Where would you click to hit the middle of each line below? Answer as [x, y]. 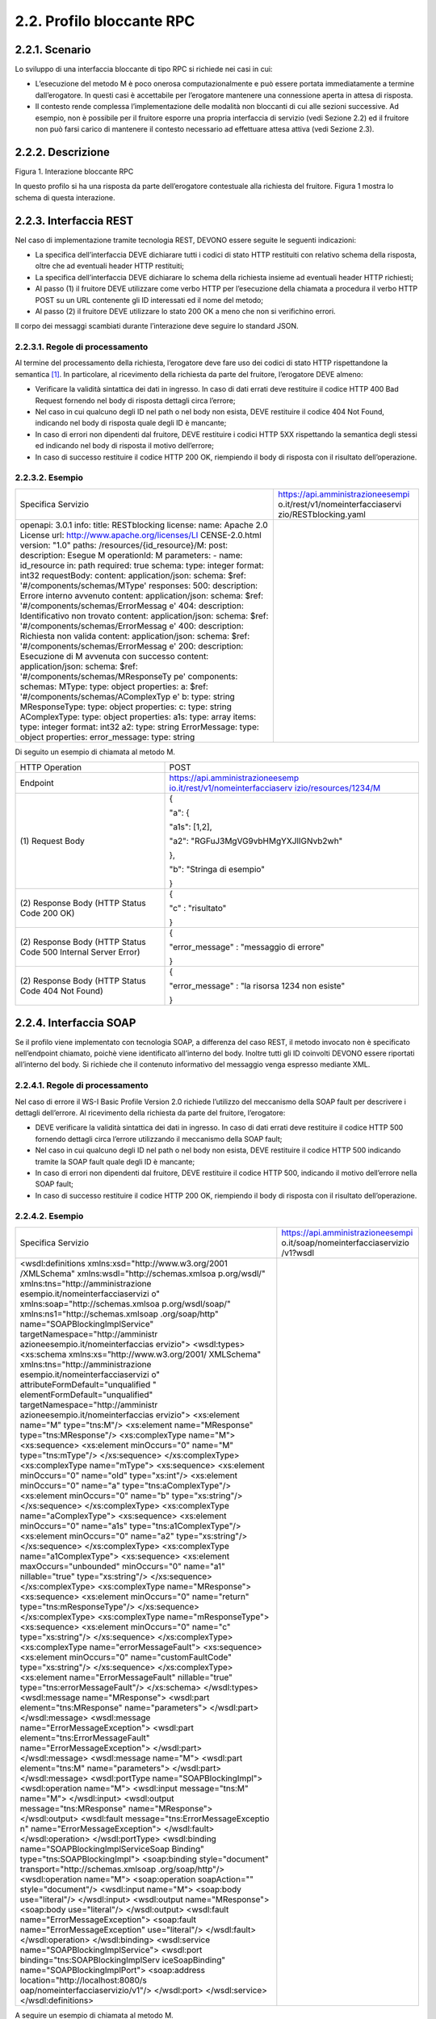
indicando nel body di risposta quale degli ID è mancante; [131, 423]
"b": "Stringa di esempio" [217, 870]
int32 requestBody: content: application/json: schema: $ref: [133, 575]
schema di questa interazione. [65, 197]
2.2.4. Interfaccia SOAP [75, 1023]
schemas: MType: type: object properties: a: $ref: [114, 686]
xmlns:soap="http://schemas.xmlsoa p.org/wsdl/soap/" [125, 1303]
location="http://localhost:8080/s [83, 1980]
